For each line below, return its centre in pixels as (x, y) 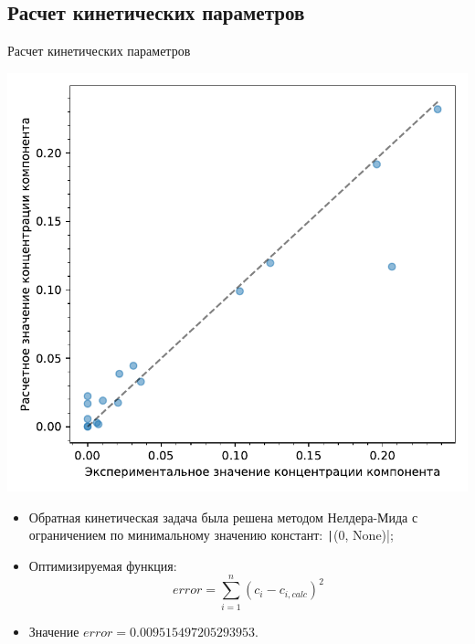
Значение (54, 631)
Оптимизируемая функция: (103, 565)
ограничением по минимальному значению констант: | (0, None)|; (211, 535)
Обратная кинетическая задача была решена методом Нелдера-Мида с (223, 517)
